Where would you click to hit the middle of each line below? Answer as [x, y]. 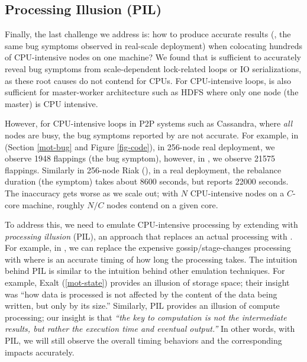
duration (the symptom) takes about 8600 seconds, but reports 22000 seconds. [147, 181]
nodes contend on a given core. [162, 204]
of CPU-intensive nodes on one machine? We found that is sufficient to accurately [153, 57]
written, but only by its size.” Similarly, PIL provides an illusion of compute [142, 306]
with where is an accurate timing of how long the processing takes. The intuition [151, 259]
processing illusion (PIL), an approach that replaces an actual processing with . [149, 236]
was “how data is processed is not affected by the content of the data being [141, 294]
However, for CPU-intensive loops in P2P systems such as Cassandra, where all [149, 123]
